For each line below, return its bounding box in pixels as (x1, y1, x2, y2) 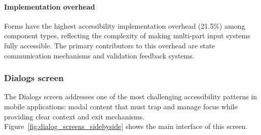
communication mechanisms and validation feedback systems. (4, 50, 195, 60)
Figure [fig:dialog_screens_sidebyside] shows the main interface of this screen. (4, 121, 248, 131)
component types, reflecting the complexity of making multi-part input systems (4, 30, 250, 41)
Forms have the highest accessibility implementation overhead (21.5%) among (4, 20, 245, 31)
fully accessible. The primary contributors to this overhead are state (4, 40, 215, 50)
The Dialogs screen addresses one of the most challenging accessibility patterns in (4, 91, 257, 102)
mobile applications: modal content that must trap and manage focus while (4, 101, 238, 111)
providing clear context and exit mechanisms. (4, 111, 145, 121)
